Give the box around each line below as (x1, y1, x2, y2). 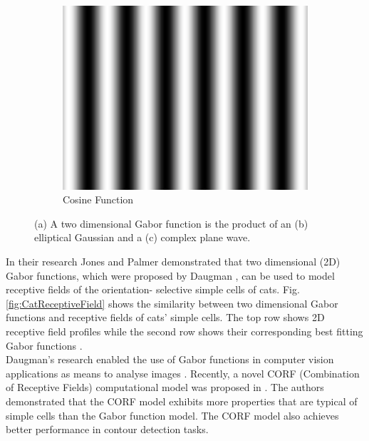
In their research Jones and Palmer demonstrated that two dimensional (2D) (6, 254, 341, 269)
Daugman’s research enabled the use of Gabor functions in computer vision (6, 352, 334, 367)
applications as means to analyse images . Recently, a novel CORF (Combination (6, 365, 360, 380)
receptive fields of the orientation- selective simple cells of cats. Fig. (6, 282, 300, 297)
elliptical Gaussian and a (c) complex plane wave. (34, 230, 251, 245)
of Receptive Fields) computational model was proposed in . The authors (6, 380, 324, 395)
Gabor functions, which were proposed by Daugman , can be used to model (6, 268, 335, 283)
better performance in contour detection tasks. (6, 422, 209, 437)
